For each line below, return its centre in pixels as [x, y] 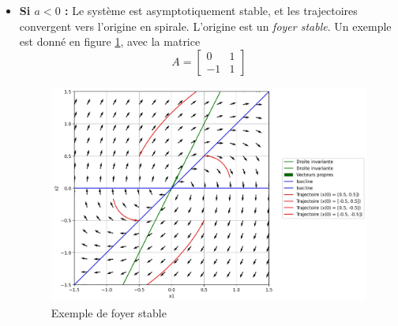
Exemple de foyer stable [109, 312]
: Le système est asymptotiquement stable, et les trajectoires [211, 10]
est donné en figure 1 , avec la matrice [110, 41]
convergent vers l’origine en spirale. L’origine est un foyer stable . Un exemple [205, 26]
